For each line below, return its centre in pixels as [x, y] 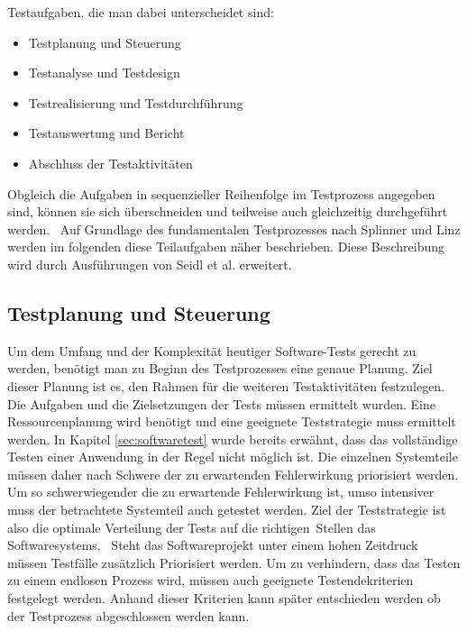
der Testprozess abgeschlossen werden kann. [128, 615]
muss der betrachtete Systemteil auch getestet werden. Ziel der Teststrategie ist [227, 510]
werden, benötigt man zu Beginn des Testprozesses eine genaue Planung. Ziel [220, 368]
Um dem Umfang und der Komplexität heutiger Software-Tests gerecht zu [212, 350]
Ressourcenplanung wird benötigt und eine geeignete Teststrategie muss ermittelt [232, 421]
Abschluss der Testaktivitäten [110, 163]
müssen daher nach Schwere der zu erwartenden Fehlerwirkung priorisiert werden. [233, 474]
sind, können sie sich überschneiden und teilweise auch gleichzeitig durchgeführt [228, 211]
